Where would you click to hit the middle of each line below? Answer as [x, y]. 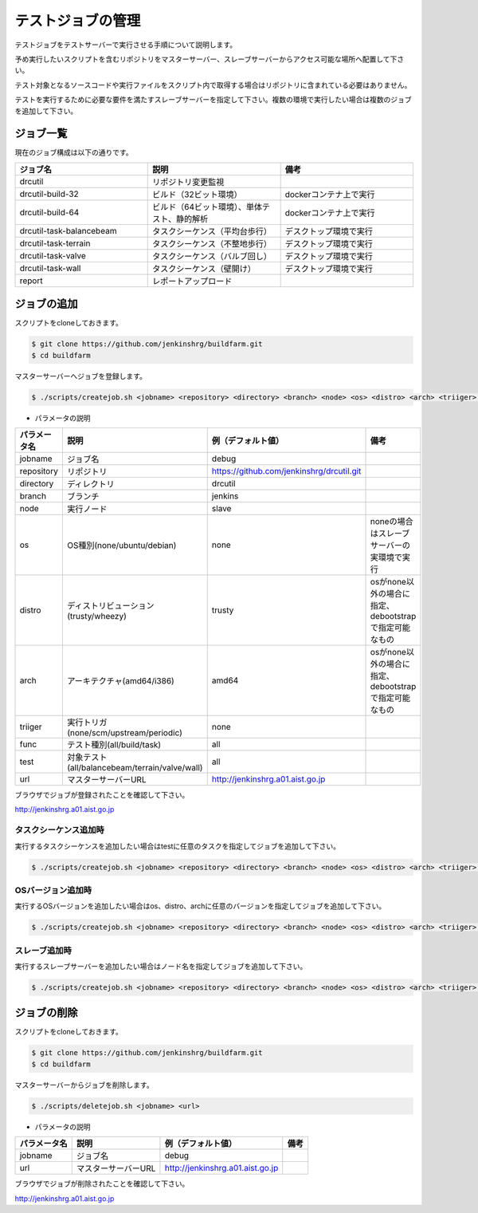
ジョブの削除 [46, 1013]
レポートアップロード [192, 281]
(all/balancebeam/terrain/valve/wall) [135, 768]
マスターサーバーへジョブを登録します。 [81, 376]
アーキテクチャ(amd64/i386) [120, 681]
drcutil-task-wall [50, 268]
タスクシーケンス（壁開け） [204, 269]
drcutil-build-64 [49, 212]
